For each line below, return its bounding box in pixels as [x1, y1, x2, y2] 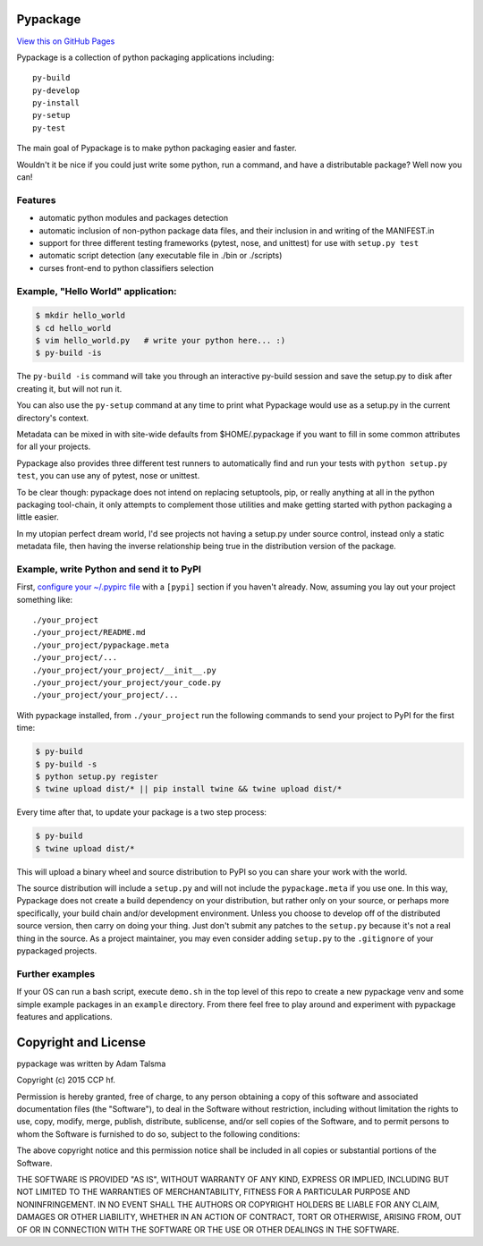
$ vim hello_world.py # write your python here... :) [35, 335, 286, 346]
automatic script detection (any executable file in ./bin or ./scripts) [38, 250, 283, 261]
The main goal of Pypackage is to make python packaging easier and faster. [16, 143, 297, 154]
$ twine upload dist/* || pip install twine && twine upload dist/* [35, 784, 343, 794]
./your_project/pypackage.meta [32, 640, 170, 650]
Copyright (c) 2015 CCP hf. [16, 1074, 116, 1086]
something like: [16, 594, 73, 605]
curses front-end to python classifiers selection [38, 262, 215, 273]
